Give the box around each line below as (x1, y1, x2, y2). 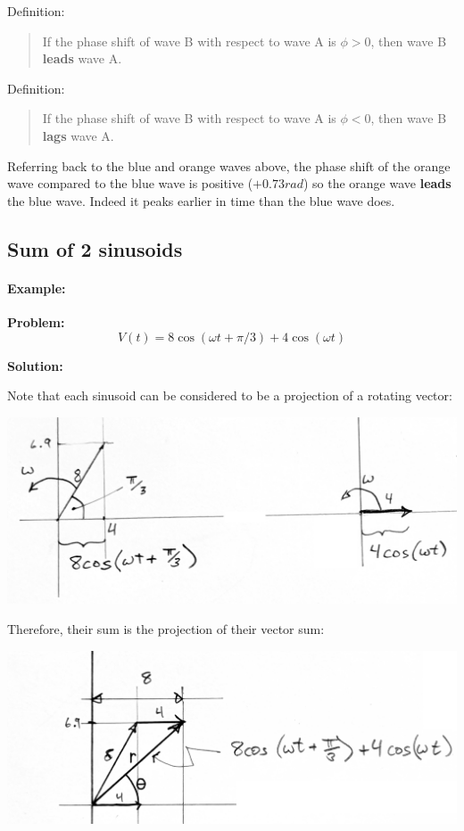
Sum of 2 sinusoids (7, 234, 183, 262)
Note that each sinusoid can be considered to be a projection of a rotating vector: (7, 386, 452, 405)
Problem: (7, 312, 65, 331)
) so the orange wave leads (302, 174, 452, 193)
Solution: (7, 356, 63, 374)
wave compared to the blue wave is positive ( (7, 174, 253, 193)
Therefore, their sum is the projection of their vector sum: (7, 619, 325, 638)
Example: (7, 278, 66, 297)
